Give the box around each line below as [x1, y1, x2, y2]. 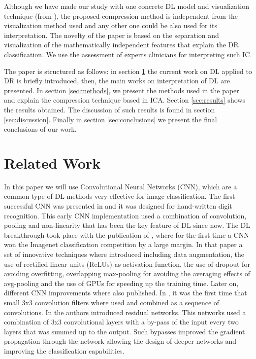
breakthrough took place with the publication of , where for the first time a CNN [4, 229, 249, 240]
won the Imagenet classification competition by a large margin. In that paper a [4, 239, 243, 250]
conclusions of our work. [4, 124, 77, 134]
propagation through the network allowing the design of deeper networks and [4, 336, 237, 346]
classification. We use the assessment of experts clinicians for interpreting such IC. [4, 49, 252, 59]
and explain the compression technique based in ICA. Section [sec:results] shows [4, 95, 245, 105]
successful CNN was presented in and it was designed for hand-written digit [4, 201, 232, 211]
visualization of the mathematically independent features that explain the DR [4, 39, 239, 50]
